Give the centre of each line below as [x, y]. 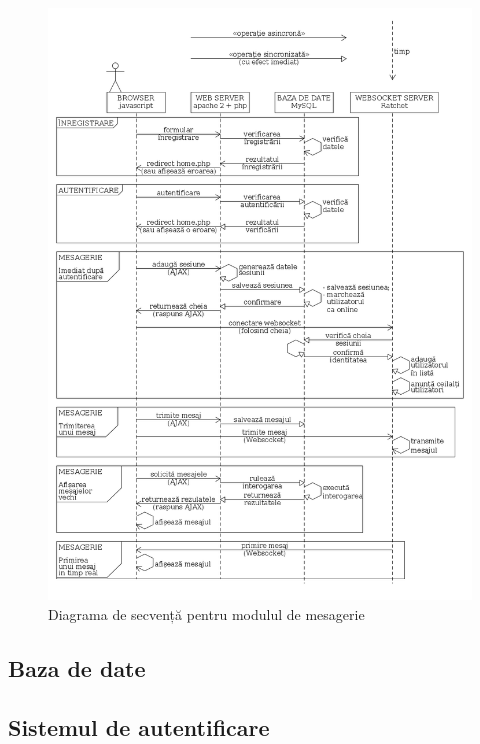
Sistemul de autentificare [139, 726]
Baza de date [77, 667]
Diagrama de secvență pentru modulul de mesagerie [206, 613]
